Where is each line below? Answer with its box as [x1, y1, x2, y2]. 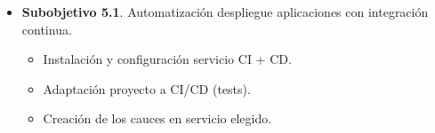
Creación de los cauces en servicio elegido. [43, 109, 272, 128]
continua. [21, 20, 72, 38]
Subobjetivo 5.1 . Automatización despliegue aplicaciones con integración [21, 3, 429, 20]
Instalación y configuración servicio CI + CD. [43, 50, 292, 68]
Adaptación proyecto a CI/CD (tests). [43, 79, 251, 98]
